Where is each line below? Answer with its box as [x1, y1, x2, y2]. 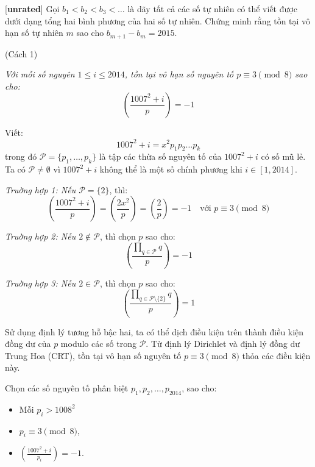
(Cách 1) [5, 47, 38, 60]
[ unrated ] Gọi [5, 2, 60, 15]
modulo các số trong [60, 337, 136, 350]
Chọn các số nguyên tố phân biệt [5, 381, 129, 394]
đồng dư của [5, 337, 51, 350]
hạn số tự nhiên [5, 26, 63, 39]
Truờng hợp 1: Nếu [5, 183, 76, 196]
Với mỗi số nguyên [5, 68, 75, 80]
